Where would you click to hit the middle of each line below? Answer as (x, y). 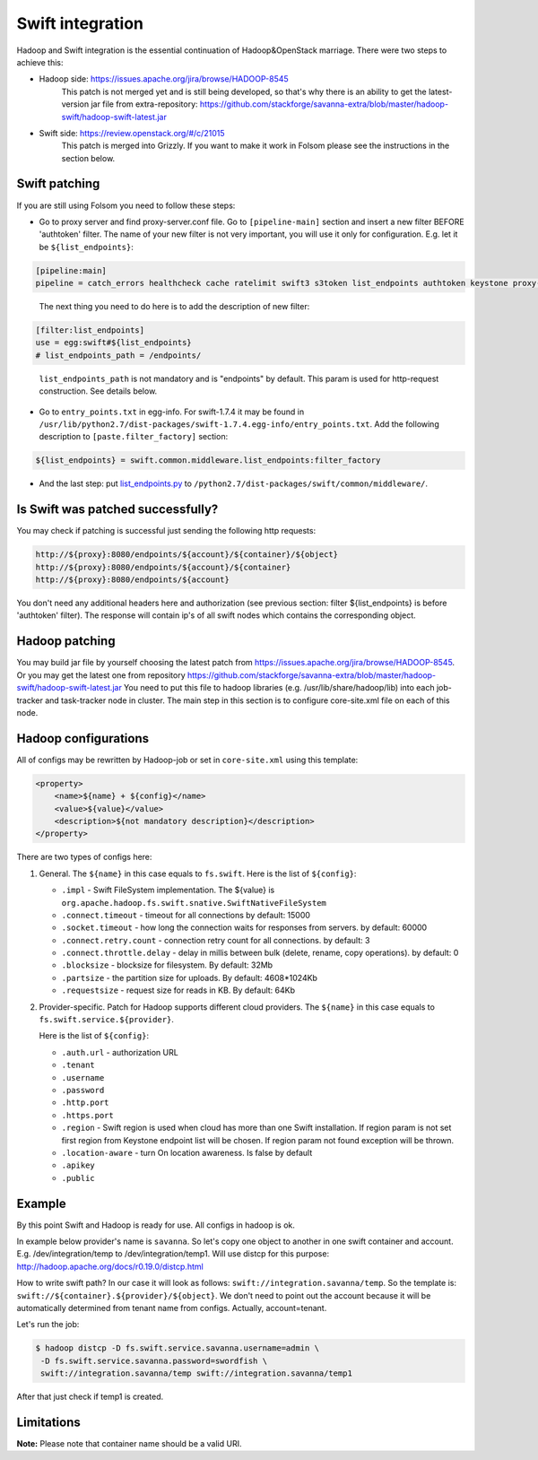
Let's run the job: (48, 1325)
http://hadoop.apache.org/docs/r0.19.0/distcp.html (110, 1266)
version (75, 104)
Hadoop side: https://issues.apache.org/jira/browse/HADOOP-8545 (164, 79)
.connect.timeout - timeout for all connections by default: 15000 (186, 915)
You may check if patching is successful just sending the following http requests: (166, 531)
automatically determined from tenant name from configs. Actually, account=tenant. (172, 1308)
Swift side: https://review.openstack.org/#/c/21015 (132, 133)
